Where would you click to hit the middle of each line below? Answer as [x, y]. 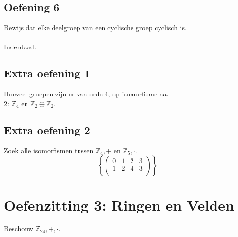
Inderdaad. [20, 47]
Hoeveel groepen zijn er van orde [53, 94]
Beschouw [19, 228]
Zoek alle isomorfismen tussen [49, 150]
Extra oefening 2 [47, 130]
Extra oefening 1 [47, 73]
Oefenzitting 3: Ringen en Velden [119, 205]
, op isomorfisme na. [138, 94]
